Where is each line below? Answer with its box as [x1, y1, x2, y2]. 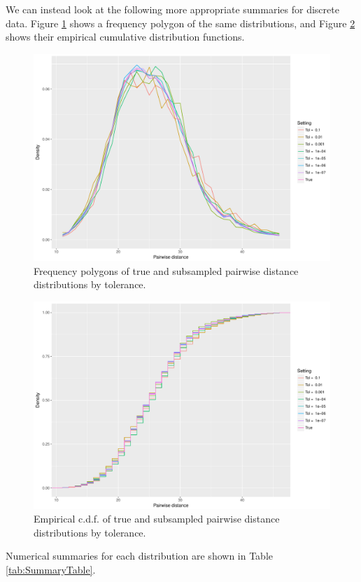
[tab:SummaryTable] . [6, 562, 96, 576]
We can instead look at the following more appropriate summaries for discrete [6, 2, 339, 16]
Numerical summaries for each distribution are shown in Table [6, 548, 274, 563]
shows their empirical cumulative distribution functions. [6, 29, 245, 44]
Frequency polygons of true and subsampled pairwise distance [34, 263, 299, 278]
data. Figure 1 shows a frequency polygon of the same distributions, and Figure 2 [6, 15, 355, 30]
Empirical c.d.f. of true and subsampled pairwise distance [34, 511, 280, 526]
